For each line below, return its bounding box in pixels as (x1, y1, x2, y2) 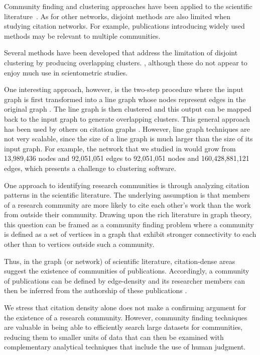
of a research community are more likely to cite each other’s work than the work (4, 199, 251, 210)
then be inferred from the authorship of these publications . (4, 285, 187, 296)
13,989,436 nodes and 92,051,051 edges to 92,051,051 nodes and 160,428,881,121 (4, 153, 249, 163)
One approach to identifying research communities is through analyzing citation (4, 180, 249, 190)
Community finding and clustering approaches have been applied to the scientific (4, 1, 252, 11)
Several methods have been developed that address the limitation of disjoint (4, 47, 238, 58)
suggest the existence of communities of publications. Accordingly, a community (4, 265, 249, 276)
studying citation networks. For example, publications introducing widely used (4, 21, 245, 31)
